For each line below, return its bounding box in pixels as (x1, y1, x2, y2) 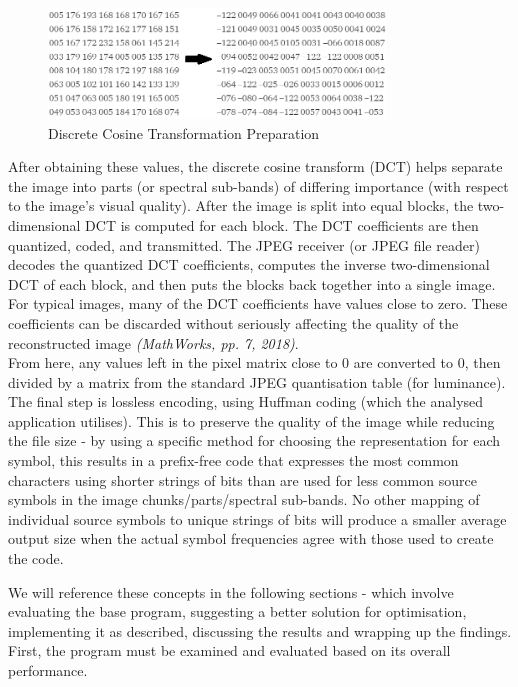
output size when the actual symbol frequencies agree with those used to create (8, 528, 494, 549)
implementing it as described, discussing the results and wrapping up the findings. (8, 620, 512, 641)
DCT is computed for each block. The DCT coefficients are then (85, 214, 479, 235)
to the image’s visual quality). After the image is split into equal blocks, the (8, 195, 474, 216)
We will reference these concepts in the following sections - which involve (8, 581, 454, 602)
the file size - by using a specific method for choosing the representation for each (8, 430, 501, 451)
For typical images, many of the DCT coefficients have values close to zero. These (8, 293, 508, 314)
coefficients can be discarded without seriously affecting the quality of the (8, 312, 459, 333)
